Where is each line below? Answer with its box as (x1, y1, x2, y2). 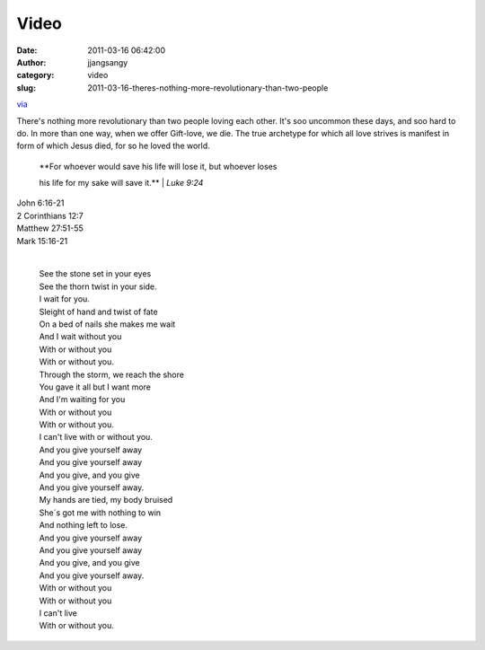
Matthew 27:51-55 (16, 223, 84, 233)
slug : (16, 82, 36, 93)
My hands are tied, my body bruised (39, 495, 173, 505)
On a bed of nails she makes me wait (39, 319, 176, 329)
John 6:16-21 (16, 198, 65, 208)
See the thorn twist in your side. (39, 281, 157, 292)
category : (16, 70, 55, 81)
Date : (16, 45, 38, 56)
